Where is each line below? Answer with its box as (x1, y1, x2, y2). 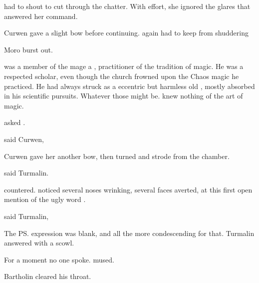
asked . (4, 117, 25, 127)
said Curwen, (4, 133, 44, 144)
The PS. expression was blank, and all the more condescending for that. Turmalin (4, 227, 255, 238)
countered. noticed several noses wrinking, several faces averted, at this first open (4, 184, 253, 194)
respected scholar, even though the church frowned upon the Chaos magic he (4, 70, 239, 81)
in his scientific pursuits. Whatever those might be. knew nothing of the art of (4, 90, 243, 101)
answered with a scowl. (4, 237, 74, 248)
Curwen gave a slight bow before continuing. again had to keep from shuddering (4, 27, 249, 38)
